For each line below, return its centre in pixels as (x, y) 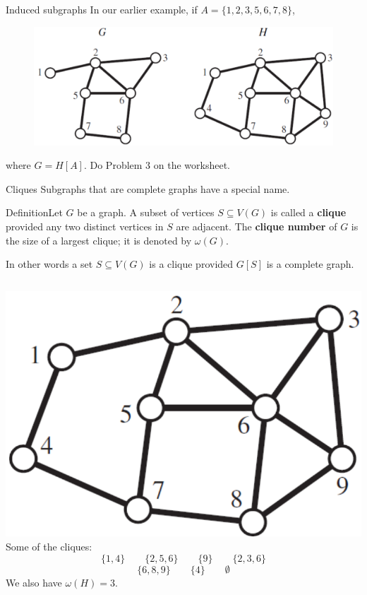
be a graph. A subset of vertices (146, 212)
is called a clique (308, 212)
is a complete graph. (310, 264)
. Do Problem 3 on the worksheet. (157, 165)
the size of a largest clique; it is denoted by (99, 240)
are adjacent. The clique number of (257, 226)
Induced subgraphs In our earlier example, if (102, 9)
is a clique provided (191, 264)
